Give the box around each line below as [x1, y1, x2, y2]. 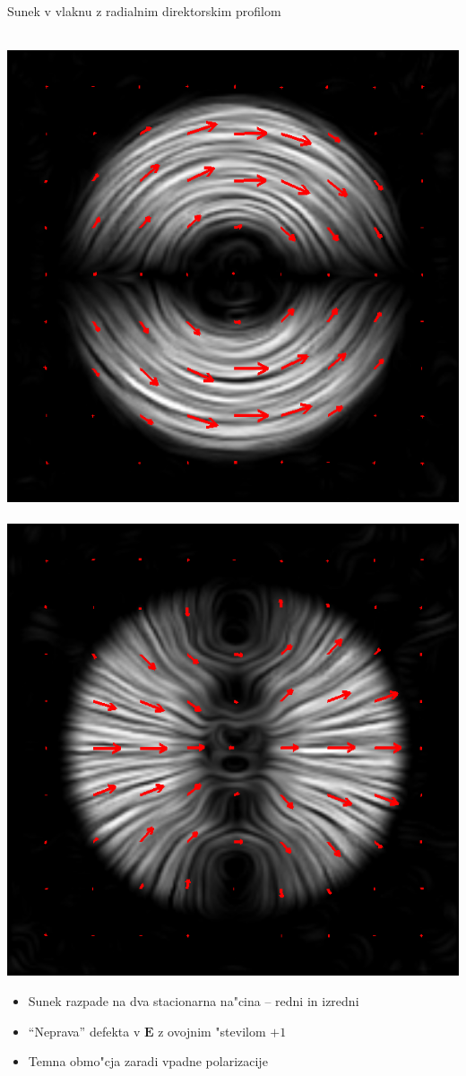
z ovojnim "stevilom [158, 1021, 266, 1040]
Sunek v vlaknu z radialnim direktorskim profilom [7, 2, 281, 20]
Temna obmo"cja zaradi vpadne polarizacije [28, 1052, 268, 1071]
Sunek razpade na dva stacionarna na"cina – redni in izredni [28, 991, 359, 1010]
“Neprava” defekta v [28, 1021, 141, 1040]
